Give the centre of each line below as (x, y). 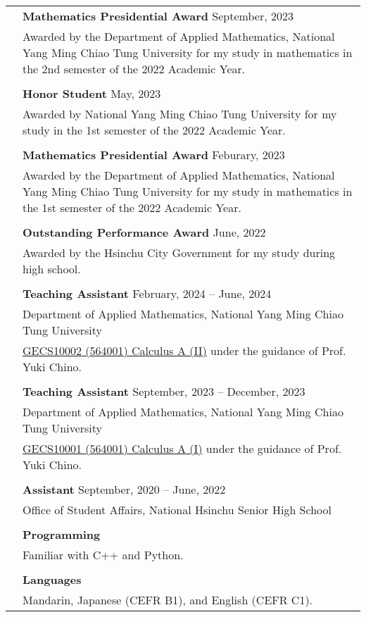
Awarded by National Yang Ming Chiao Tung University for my (180, 114)
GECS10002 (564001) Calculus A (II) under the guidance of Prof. (184, 350)
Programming (62, 534)
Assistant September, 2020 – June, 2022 (124, 489)
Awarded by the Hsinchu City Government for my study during (179, 253)
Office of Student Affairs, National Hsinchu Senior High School (177, 510)
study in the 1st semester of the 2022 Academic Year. (154, 130)
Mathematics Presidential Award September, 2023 (158, 16)
